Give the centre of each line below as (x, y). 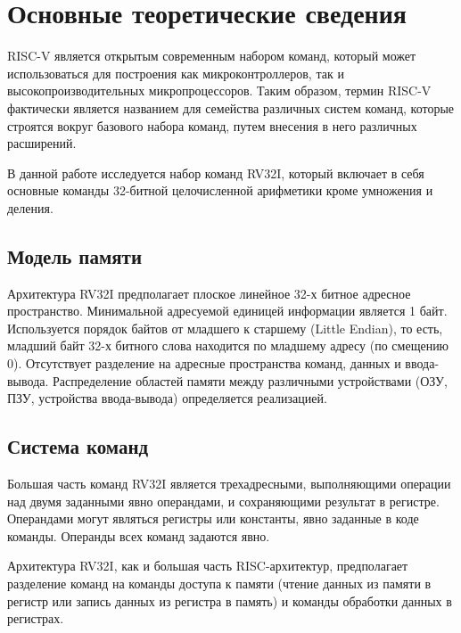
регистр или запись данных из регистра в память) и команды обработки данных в (230, 600)
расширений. (42, 143)
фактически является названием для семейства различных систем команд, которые (231, 107)
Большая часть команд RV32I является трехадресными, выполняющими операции (229, 484)
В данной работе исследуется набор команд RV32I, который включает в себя (216, 173)
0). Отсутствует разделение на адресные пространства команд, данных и (204, 363)
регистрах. (36, 618)
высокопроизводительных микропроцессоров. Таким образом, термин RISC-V (219, 90)
